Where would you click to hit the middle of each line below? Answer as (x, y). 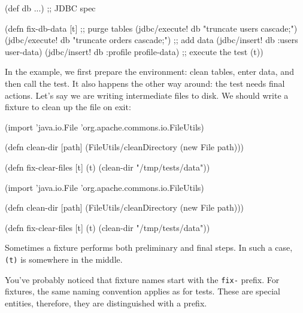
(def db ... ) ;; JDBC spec (50, 8)
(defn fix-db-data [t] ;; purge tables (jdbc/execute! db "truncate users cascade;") (151, 28)
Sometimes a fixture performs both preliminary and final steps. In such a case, (149, 247)
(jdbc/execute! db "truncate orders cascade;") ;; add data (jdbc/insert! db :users (151, 40)
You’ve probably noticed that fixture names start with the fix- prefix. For (142, 279)
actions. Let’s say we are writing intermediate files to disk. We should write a (147, 95)
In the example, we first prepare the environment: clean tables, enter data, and (149, 72)
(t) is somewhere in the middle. (64, 259)
